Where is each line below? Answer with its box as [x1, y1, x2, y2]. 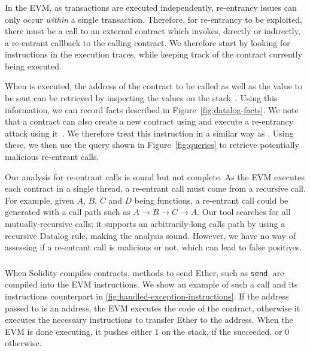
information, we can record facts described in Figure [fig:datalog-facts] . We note [5, 103, 299, 116]
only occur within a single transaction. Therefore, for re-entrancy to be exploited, [5, 13, 302, 25]
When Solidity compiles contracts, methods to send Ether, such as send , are [5, 266, 284, 279]
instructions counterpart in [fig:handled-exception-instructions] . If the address [5, 289, 289, 302]
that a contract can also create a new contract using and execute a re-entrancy [5, 115, 294, 128]
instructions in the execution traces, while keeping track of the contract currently [5, 48, 303, 60]
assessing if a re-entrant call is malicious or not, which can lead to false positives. [5, 241, 302, 253]
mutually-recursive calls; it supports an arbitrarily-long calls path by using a [5, 217, 285, 230]
